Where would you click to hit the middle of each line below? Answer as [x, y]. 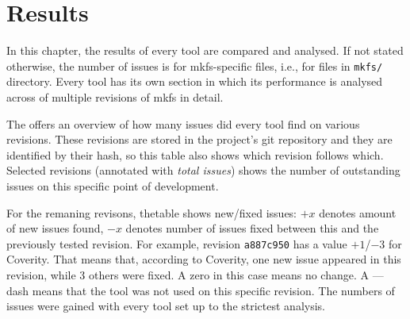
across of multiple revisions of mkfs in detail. [115, 96]
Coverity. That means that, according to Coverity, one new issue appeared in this [204, 259]
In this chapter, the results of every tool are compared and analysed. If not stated [205, 50]
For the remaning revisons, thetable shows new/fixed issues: [152, 212]
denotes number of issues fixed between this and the [252, 228]
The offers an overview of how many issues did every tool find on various [183, 123]
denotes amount [358, 212]
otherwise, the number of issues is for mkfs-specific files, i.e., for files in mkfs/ [195, 65]
